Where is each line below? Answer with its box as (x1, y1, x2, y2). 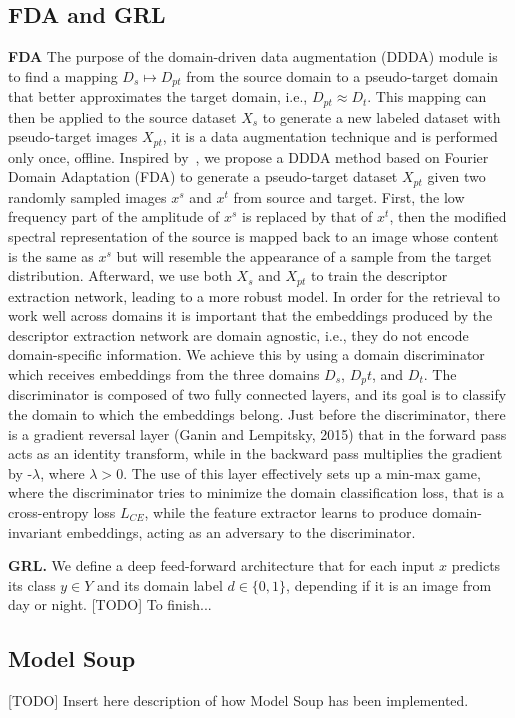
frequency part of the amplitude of (8, 206, 220, 227)
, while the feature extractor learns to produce (144, 502, 428, 523)
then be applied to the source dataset (8, 106, 237, 127)
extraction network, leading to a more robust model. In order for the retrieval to (8, 285, 500, 306)
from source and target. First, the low (233, 186, 465, 207)
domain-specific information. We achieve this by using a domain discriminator (8, 344, 485, 365)
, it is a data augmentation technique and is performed (162, 126, 498, 147)
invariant (8, 521, 63, 542)
